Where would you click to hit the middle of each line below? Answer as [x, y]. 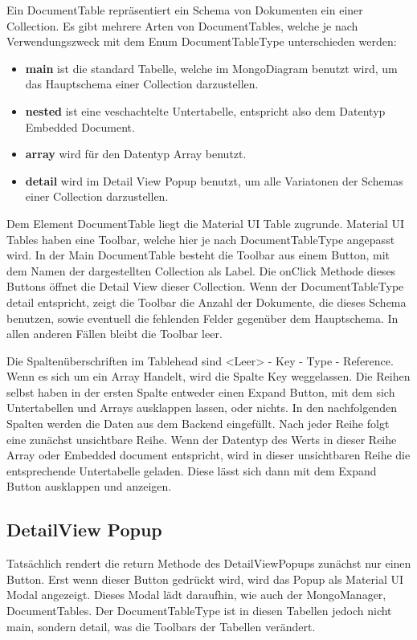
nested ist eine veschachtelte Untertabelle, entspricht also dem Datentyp [205, 110]
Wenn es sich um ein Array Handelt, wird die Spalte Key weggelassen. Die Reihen [208, 376]
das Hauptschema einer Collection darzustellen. [142, 84]
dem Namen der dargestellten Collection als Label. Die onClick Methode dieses [201, 270]
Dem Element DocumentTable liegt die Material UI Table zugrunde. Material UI [205, 223]
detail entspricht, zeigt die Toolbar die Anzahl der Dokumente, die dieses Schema [206, 302]
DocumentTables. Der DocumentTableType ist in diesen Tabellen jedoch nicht [199, 611]
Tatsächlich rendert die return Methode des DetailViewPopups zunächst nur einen [209, 563]
